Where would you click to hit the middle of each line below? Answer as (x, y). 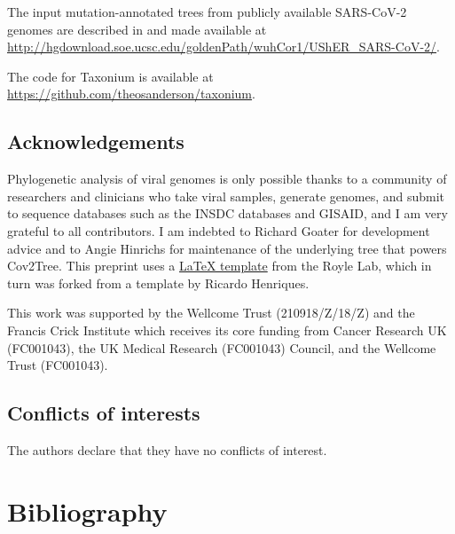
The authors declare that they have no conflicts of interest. (167, 449)
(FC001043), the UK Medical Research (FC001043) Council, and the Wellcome (222, 347)
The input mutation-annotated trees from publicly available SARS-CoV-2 (207, 12)
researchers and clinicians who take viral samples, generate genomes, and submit (226, 196)
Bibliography (87, 510)
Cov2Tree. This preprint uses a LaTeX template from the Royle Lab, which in (220, 266)
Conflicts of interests (104, 413)
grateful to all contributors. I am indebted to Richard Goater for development (219, 230)
